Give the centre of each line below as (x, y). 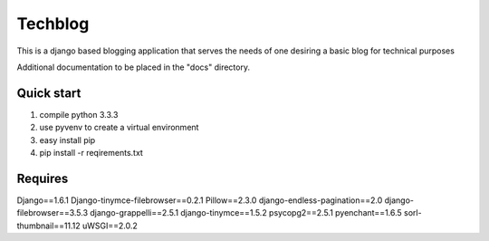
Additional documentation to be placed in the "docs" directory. (134, 67)
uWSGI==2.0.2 (110, 226)
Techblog (53, 24)
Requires (43, 178)
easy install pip (67, 140)
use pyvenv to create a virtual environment (119, 128)
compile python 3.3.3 (79, 114)
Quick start (49, 93)
